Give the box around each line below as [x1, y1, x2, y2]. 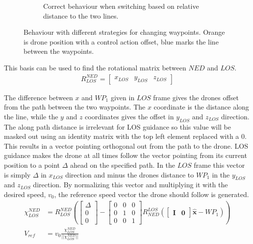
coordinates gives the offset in [85, 111, 174, 121]
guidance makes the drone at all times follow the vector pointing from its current [4, 150, 247, 160]
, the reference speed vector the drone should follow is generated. [54, 189, 249, 199]
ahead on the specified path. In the [70, 159, 176, 170]
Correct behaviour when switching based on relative [43, 1, 199, 11]
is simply [4, 169, 31, 179]
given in [110, 92, 135, 102]
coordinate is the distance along [153, 102, 249, 112]
